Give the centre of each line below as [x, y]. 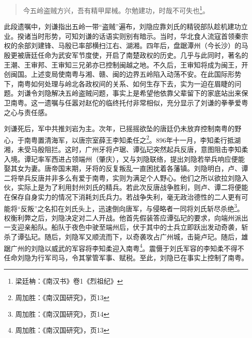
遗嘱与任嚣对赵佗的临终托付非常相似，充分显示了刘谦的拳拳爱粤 [146, 102]
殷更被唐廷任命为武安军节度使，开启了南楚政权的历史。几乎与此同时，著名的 [126, 55]
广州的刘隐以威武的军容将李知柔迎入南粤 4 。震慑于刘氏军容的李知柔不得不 [127, 247]
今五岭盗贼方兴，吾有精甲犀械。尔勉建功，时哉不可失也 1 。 [116, 9]
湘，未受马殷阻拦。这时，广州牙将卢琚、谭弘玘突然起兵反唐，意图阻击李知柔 [126, 149]
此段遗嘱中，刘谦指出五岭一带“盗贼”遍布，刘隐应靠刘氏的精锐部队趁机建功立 [126, 26]
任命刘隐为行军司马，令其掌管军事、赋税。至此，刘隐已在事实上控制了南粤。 [126, 257]
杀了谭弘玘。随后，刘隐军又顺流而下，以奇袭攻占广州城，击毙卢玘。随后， [123, 237]
